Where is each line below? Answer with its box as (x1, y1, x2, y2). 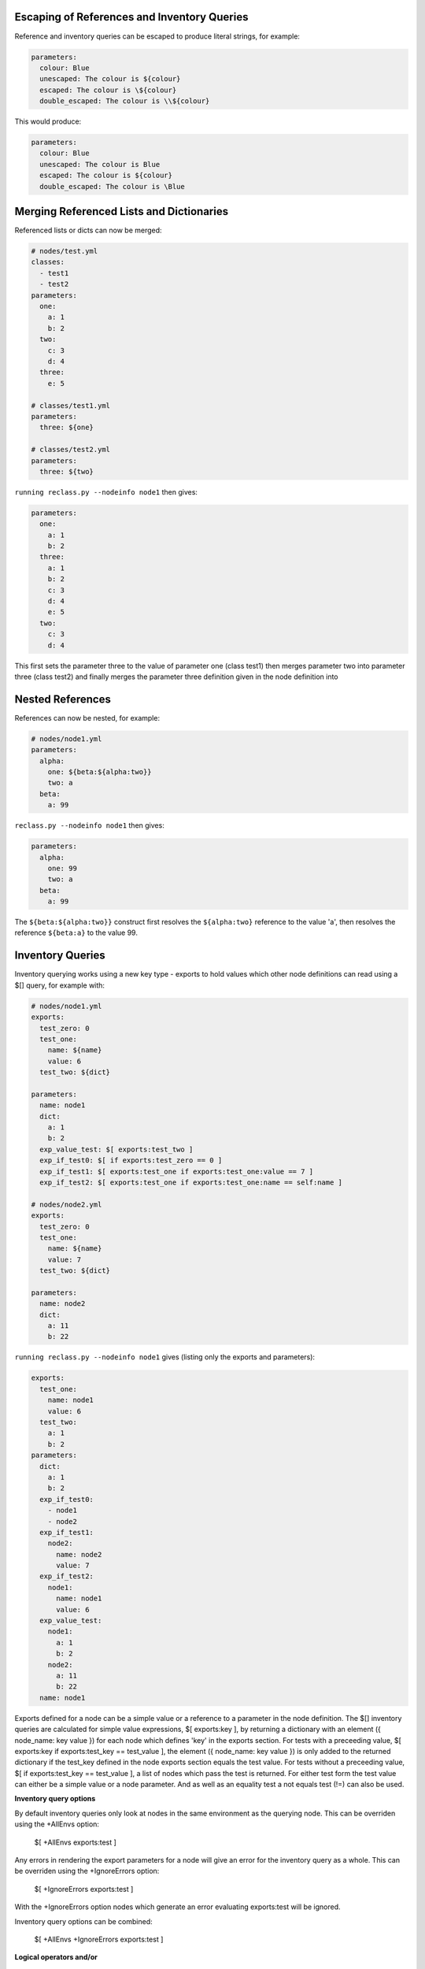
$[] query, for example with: (14, 981, 105, 990)
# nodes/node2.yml (31, 1200, 102, 1209)
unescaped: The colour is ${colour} (39, 75, 181, 83)
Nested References (14, 692, 112, 706)
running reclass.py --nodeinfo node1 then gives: (14, 487, 198, 496)
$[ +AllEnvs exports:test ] (34, 1837, 117, 1847)
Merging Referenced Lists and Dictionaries (14, 205, 228, 218)
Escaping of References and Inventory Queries (14, 10, 249, 24)
